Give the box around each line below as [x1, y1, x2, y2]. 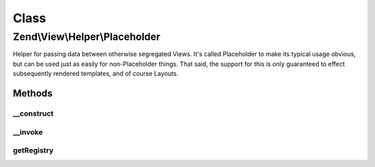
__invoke [12, 127, 43, 137]
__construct [12, 108, 54, 118]
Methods [12, 87, 53, 99]
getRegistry [12, 146, 54, 155]
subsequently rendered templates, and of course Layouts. [12, 69, 178, 78]
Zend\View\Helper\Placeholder [12, 30, 161, 43]
